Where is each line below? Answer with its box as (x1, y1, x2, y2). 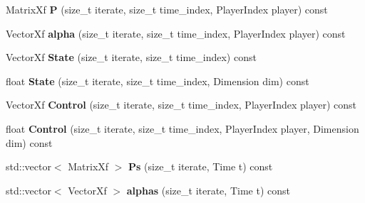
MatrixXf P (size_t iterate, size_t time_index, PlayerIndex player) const (6, 2, 328, 16)
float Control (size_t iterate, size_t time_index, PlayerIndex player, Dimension (6, 121, 359, 136)
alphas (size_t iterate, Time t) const (126, 182, 290, 197)
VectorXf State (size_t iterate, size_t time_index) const (6, 50, 257, 65)
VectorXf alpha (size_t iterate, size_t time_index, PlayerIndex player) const (6, 26, 346, 40)
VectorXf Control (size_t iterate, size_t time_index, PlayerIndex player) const (6, 97, 357, 112)
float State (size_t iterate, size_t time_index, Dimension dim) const (6, 73, 309, 88)
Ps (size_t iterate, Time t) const (128, 159, 273, 174)
